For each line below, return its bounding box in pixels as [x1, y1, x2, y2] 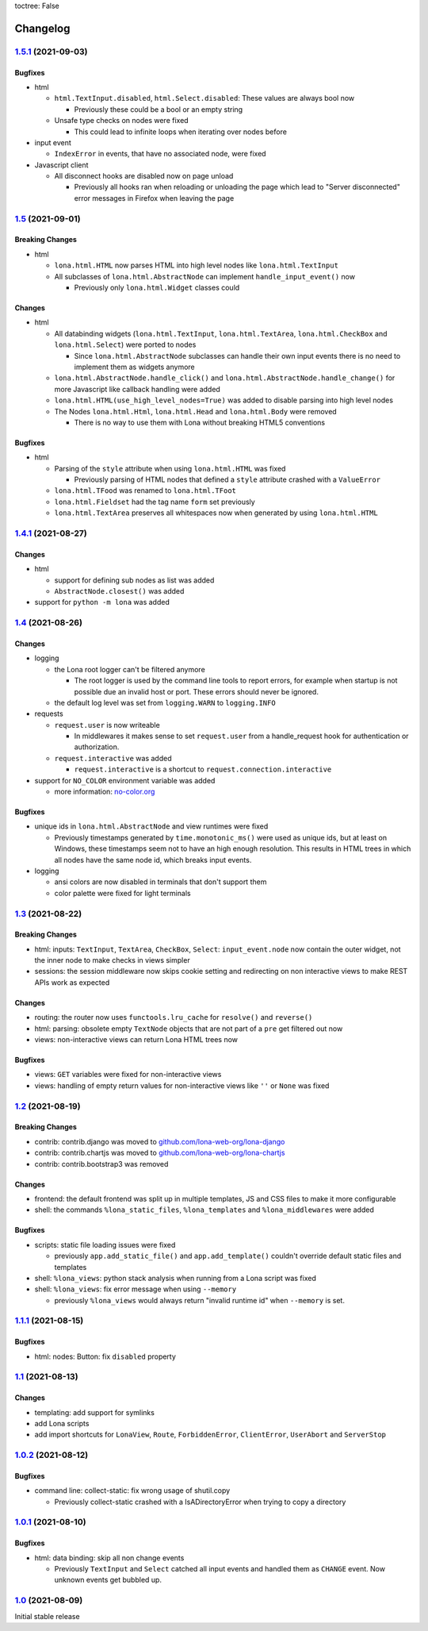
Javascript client [34, 160, 89, 170]
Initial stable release [14, 1611, 80, 1621]
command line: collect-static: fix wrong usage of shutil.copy [34, 1486, 231, 1495]
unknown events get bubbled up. [54, 1575, 162, 1585]
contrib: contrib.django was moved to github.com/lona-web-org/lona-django [34, 1137, 285, 1146]
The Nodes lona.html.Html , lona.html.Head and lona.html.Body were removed [54, 406, 337, 416]
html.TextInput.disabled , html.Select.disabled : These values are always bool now [54, 94, 355, 103]
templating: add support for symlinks [34, 1407, 155, 1417]
